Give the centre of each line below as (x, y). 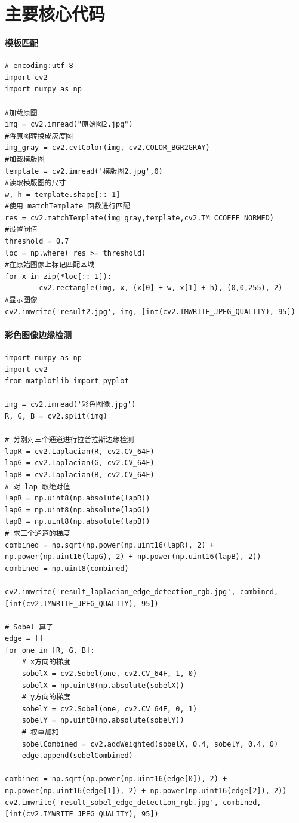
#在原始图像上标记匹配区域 (50, 265)
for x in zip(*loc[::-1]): (58, 276)
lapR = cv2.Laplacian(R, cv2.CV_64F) (80, 451)
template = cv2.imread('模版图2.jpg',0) (84, 171)
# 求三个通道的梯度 (38, 533)
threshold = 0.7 (37, 242)
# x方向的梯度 (46, 662)
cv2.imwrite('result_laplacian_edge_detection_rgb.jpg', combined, (142, 592)
